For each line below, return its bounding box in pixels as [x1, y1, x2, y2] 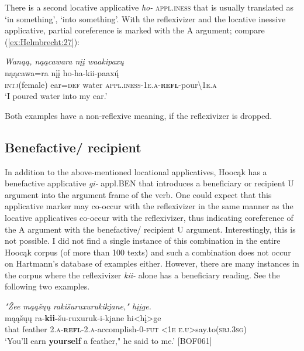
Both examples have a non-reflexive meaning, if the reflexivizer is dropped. [5, 109, 272, 121]
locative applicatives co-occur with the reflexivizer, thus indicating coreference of [5, 211, 293, 223]
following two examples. [5, 280, 90, 292]
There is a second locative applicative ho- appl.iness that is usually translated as [5, 1, 293, 13]
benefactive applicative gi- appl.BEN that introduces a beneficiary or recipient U [5, 177, 294, 189]
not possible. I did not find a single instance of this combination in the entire [5, 234, 281, 247]
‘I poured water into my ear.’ [5, 90, 108, 102]
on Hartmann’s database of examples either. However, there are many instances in [5, 257, 299, 270]
